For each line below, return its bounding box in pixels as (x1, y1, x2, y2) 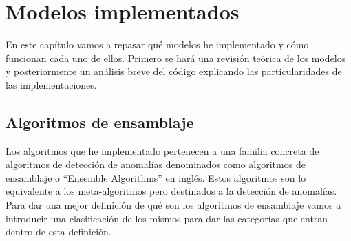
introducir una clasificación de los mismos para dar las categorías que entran (6, 211, 328, 225)
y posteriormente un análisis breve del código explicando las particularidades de (6, 64, 342, 78)
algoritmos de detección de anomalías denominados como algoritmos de (6, 157, 306, 171)
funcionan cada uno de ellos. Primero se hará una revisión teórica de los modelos (6, 50, 346, 65)
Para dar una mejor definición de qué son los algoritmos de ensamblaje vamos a (6, 198, 341, 212)
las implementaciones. (6, 77, 97, 92)
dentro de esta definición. (6, 224, 111, 239)
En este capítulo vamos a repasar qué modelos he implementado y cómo (6, 37, 309, 52)
